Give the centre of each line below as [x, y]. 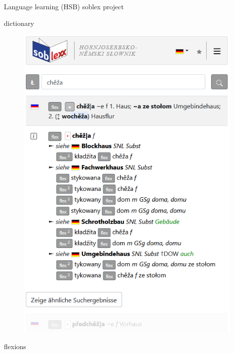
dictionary [19, 23]
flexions [15, 346]
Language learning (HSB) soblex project [64, 6]
